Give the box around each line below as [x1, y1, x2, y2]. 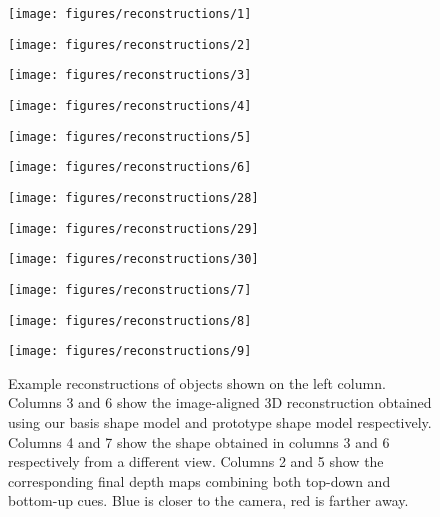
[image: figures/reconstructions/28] [8, 190, 259, 205]
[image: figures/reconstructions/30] [8, 252, 259, 267]
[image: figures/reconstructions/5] [8, 129, 252, 144]
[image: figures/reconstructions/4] [8, 98, 252, 113]
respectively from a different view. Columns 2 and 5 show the [8, 451, 384, 472]
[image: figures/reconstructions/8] [8, 313, 252, 328]
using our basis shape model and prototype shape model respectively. [8, 412, 432, 433]
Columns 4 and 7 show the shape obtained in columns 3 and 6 [8, 431, 390, 452]
